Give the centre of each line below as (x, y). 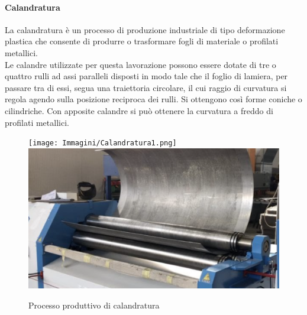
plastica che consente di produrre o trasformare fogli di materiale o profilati (142, 41)
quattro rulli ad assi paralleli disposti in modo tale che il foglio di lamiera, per (146, 76)
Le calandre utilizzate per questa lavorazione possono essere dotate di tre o (140, 64)
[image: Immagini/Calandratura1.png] (103, 143)
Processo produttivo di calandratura (94, 305)
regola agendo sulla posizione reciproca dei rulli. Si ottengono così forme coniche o (153, 99)
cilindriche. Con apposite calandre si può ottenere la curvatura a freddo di (139, 110)
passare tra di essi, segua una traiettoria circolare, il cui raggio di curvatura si (146, 87)
